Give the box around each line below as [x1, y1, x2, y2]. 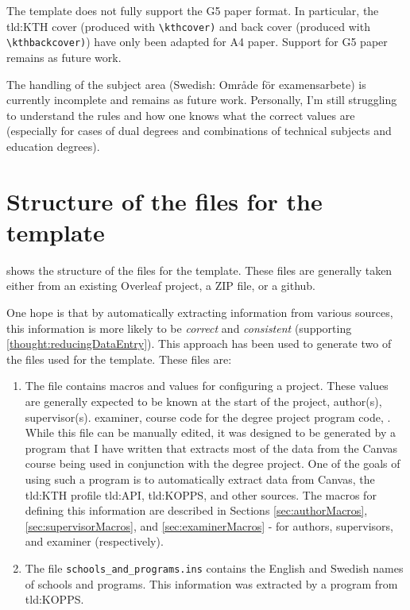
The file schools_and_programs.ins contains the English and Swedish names [25, 559, 404, 576]
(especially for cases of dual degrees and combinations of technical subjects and [6, 122, 392, 139]
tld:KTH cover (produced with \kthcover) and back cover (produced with [6, 17, 370, 34]
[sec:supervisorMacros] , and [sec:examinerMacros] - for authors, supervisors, [25, 517, 393, 534]
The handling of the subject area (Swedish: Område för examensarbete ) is [6, 75, 366, 92]
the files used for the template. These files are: [6, 350, 232, 367]
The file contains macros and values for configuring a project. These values [25, 377, 389, 394]
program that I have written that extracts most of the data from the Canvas [25, 439, 398, 456]
